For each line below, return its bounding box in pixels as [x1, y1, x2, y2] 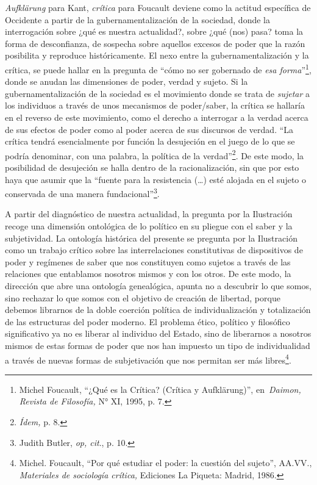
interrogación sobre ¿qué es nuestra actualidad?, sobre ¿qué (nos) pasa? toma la [5, 25, 304, 38]
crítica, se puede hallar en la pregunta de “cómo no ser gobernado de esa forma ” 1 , [5, 61, 312, 76]
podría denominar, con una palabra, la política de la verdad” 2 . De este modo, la [5, 147, 304, 162]
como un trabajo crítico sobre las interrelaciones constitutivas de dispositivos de [5, 243, 303, 256]
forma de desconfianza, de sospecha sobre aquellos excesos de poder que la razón [5, 37, 305, 49]
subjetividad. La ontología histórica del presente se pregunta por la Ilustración [5, 231, 297, 244]
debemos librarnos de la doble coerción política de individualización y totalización [5, 303, 311, 316]
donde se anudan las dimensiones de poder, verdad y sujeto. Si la [5, 75, 248, 88]
